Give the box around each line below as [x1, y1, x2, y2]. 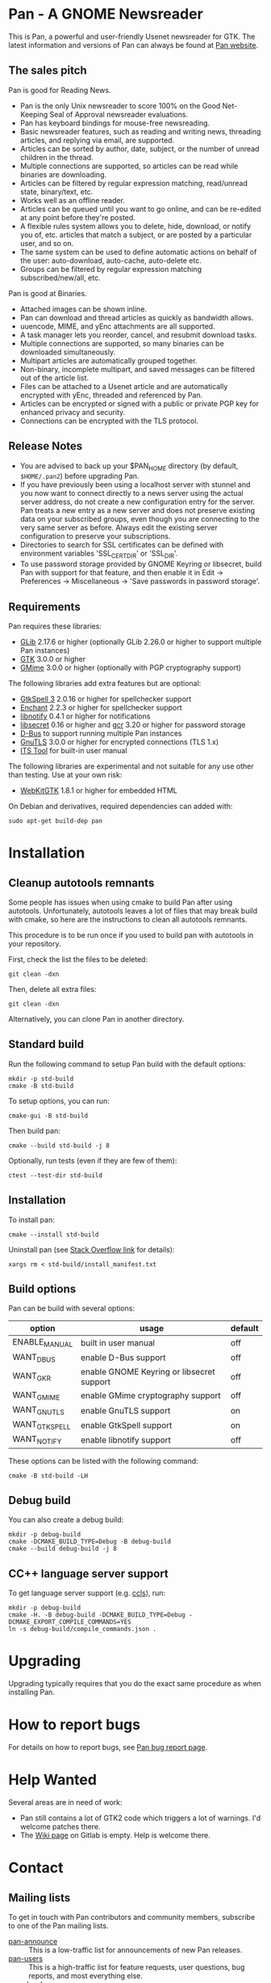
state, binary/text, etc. [19, 187, 94, 197]
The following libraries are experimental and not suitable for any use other [8, 761, 254, 771]
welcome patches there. [19, 1821, 101, 1831]
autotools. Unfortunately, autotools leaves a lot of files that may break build [8, 905, 258, 915]
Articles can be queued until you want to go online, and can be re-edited [19, 204, 261, 214]
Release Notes [8, 439, 83, 453]
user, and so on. [19, 238, 74, 248]
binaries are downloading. [19, 169, 107, 179]
